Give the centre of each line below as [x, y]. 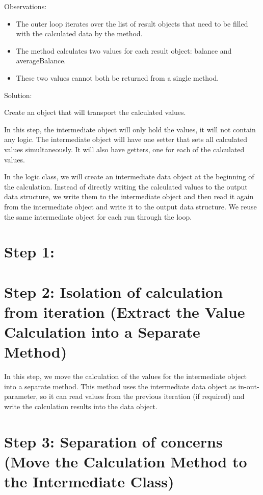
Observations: [25, 6]
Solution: [18, 95]
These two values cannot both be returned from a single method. [117, 77]
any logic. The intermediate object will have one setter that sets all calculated [126, 139]
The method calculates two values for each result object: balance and [124, 50]
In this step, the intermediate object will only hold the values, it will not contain [130, 129]
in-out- [249, 386]
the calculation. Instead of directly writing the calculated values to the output [126, 186]
